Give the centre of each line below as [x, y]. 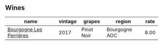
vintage [67, 21]
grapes [92, 21]
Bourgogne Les [25, 29]
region [123, 21]
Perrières [18, 35]
